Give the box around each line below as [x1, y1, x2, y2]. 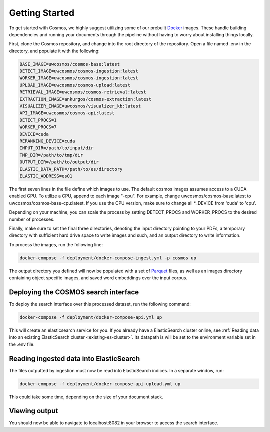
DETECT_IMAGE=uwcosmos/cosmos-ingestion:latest [19, 68, 138, 74]
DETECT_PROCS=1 [19, 117, 57, 123]
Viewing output [9, 407, 58, 415]
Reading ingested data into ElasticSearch [9, 354, 140, 363]
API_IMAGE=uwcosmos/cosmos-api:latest [19, 110, 115, 116]
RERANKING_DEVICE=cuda [19, 138, 75, 144]
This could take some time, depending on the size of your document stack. [9, 394, 163, 400]
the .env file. [9, 341, 35, 347]
